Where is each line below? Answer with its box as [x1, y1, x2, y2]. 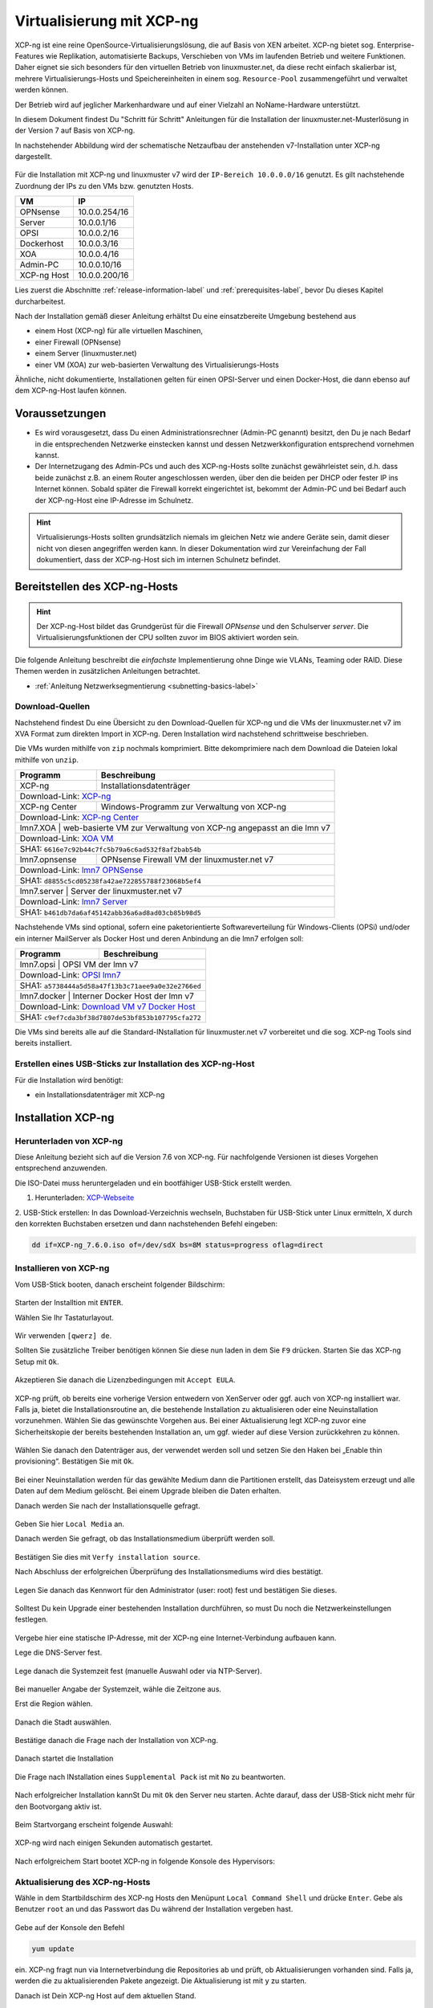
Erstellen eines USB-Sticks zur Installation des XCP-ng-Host [14, 1059, 255, 1070]
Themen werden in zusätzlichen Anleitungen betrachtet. [14, 667, 200, 676]
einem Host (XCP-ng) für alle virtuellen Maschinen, [34, 326, 204, 336]
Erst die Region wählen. [14, 1699, 93, 1708]
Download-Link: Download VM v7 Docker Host [19, 1001, 196, 1012]
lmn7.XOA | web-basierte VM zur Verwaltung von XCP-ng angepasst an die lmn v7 [19, 822, 330, 834]
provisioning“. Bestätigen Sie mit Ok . [14, 1456, 135, 1466]
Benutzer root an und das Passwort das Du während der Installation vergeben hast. [14, 1904, 293, 1914]
